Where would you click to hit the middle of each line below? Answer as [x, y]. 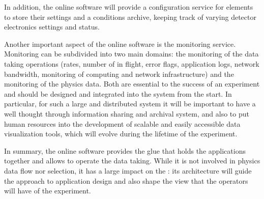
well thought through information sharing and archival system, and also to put [127, 113]
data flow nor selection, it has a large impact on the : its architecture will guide [128, 170]
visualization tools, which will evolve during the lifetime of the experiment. [121, 134]
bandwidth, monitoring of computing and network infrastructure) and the [119, 74]
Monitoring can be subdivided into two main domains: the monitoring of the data [131, 54]
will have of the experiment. [48, 191]
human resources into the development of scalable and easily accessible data [122, 123]
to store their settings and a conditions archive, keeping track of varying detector [130, 17]
